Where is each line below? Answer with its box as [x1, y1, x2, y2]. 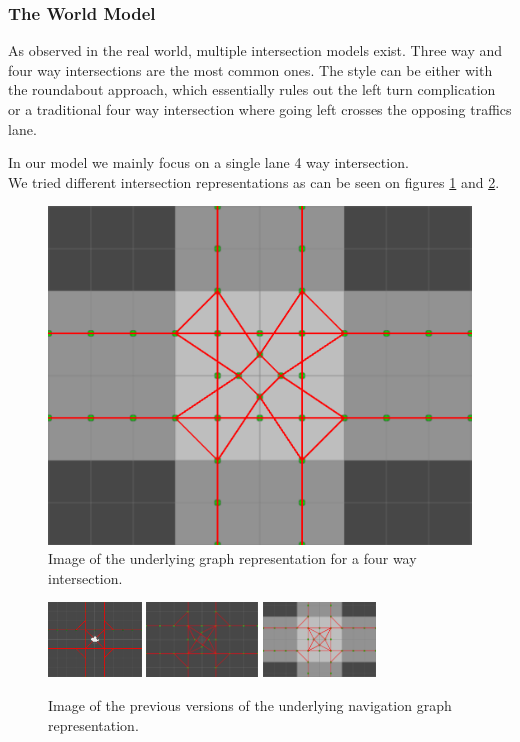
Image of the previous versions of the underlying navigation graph [48, 694, 452, 715]
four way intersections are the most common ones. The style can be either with [8, 59, 493, 80]
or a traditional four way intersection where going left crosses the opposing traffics [8, 99, 512, 119]
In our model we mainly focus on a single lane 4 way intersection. [8, 152, 409, 173]
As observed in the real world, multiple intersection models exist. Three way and [8, 40, 503, 61]
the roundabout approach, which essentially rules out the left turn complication [8, 79, 496, 100]
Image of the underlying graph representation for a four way [48, 548, 417, 569]
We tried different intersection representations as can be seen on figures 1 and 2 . [8, 171, 500, 192]
